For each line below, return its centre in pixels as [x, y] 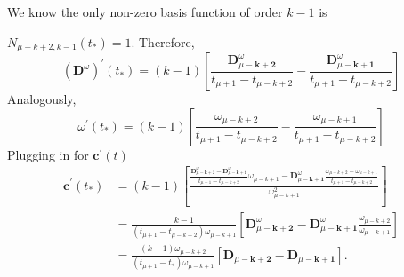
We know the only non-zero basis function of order [145, 12]
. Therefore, [163, 41]
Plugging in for [48, 154]
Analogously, [42, 99]
